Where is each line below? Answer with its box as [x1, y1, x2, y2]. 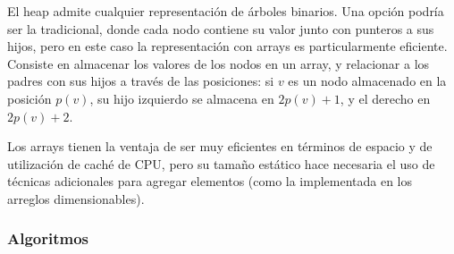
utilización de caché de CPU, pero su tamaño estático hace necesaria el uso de [7, 154, 435, 173]
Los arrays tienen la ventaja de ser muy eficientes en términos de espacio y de [7, 137, 433, 156]
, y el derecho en [340, 89, 431, 107]
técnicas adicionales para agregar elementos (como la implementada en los [7, 172, 413, 190]
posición [7, 89, 52, 107]
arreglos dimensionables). [7, 189, 145, 207]
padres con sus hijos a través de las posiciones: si [7, 72, 274, 90]
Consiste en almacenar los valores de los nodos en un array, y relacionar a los [7, 54, 430, 72]
